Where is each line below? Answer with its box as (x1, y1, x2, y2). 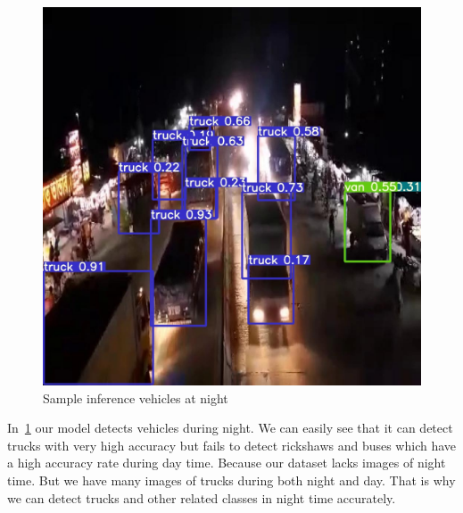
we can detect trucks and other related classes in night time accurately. (7, 488, 396, 507)
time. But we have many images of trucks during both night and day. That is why (7, 470, 456, 489)
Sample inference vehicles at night (43, 388, 228, 407)
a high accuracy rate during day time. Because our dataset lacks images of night (7, 453, 446, 472)
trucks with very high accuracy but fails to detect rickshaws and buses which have (7, 435, 457, 454)
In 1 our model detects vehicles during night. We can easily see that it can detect (7, 418, 453, 437)
